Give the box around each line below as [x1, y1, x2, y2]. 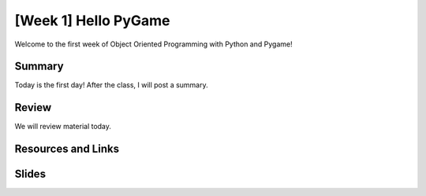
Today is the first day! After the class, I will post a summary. [14, 80, 208, 90]
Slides [14, 168, 47, 181]
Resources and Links [14, 142, 120, 156]
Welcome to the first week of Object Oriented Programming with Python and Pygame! [14, 39, 293, 49]
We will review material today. [14, 122, 112, 131]
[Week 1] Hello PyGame [14, 12, 170, 29]
